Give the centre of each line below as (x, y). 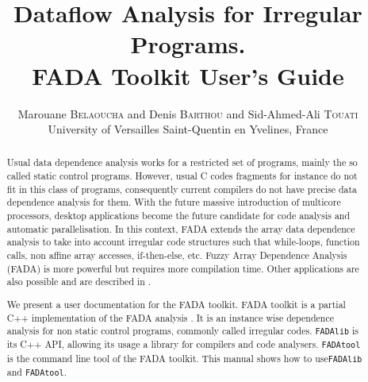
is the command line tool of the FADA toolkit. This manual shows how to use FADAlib (184, 358)
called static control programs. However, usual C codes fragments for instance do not (182, 176)
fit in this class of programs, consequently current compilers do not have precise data (182, 189)
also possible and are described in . (79, 282)
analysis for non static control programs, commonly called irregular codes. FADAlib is (183, 331)
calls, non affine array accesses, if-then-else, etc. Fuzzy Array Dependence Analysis (177, 255)
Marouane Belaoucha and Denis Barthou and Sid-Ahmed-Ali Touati (188, 113)
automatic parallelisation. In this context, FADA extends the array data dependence (181, 228)
